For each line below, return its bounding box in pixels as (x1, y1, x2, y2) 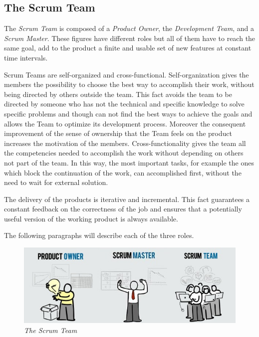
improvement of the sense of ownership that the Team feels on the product (4, 128, 232, 138)
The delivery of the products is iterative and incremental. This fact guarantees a (4, 193, 250, 204)
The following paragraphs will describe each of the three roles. (4, 230, 194, 240)
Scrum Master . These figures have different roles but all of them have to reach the (4, 32, 256, 43)
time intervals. (4, 52, 48, 62)
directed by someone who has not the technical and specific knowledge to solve (4, 98, 245, 109)
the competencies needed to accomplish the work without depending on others (4, 147, 244, 158)
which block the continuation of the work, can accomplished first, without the (4, 167, 242, 177)
